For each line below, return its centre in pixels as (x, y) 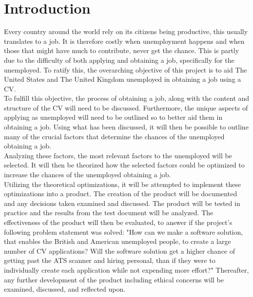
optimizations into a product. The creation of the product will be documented (121, 194)
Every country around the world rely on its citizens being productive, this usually (126, 31)
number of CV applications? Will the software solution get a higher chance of (120, 251)
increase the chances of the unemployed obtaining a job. (88, 175)
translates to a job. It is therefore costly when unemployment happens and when (124, 41)
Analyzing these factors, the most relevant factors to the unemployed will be (118, 155)
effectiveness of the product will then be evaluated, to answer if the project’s (118, 222)
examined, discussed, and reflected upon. (65, 289)
